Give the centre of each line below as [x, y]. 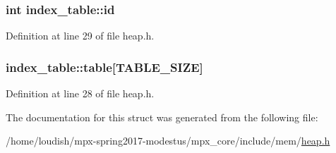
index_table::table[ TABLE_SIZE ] [104, 67]
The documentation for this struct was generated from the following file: [162, 117]
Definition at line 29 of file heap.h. [80, 36]
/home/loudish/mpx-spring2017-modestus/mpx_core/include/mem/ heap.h [168, 141]
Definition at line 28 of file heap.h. [80, 93]
